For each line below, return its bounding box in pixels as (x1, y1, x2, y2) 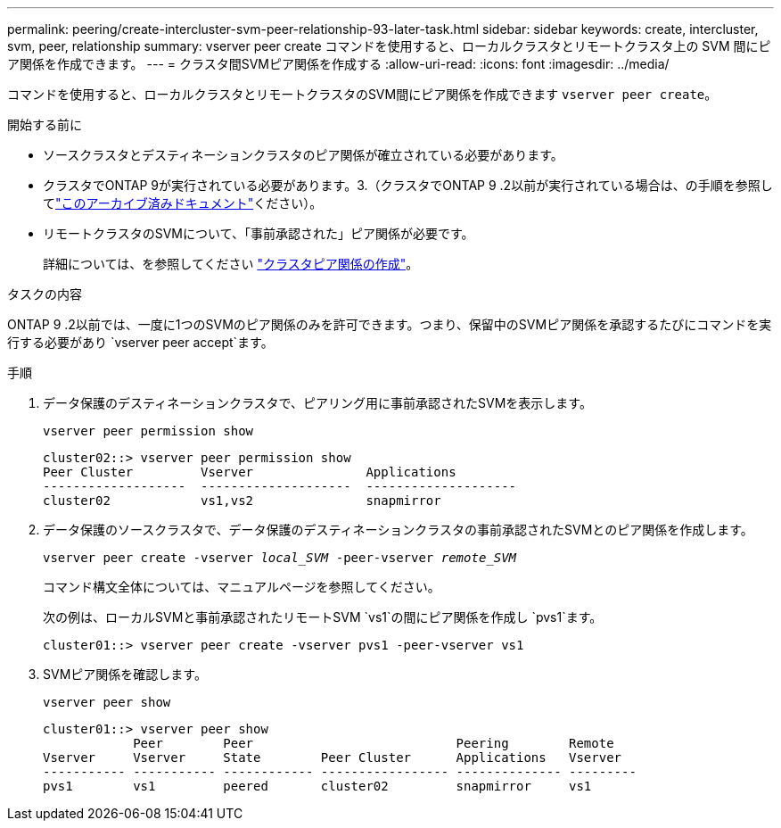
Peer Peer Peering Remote (133, 736, 614, 750)
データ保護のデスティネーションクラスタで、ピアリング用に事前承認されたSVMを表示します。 (43, 395, 592, 410)
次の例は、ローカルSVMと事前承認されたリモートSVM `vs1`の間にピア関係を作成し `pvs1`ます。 (43, 609, 603, 625)
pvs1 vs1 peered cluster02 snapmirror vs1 (43, 779, 592, 793)
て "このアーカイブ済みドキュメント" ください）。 (43, 195, 323, 211)
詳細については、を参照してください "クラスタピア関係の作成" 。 (43, 256, 419, 271)
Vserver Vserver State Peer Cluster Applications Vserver (43, 750, 622, 765)
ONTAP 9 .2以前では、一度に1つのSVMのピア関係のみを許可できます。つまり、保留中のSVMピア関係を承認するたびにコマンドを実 (7, 317, 772, 332)
